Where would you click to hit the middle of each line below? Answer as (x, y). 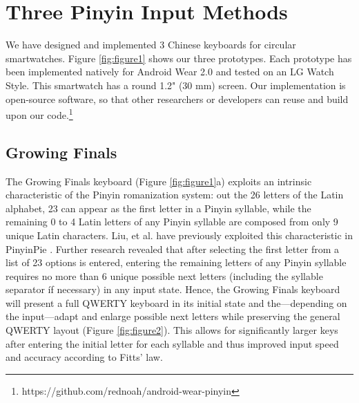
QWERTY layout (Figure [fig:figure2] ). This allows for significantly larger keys (172, 330)
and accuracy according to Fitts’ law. (84, 357)
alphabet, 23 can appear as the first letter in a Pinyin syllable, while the (158, 208)
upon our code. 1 (39, 114)
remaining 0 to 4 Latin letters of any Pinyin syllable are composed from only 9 (172, 222)
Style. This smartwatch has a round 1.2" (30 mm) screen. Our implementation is (176, 85)
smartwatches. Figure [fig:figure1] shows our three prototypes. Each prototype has (179, 58)
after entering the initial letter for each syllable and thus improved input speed (172, 343)
